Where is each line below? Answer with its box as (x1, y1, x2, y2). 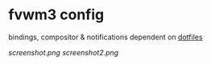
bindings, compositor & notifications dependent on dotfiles (8, 32, 203, 42)
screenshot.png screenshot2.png (8, 47, 119, 57)
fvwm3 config (8, 6, 105, 24)
